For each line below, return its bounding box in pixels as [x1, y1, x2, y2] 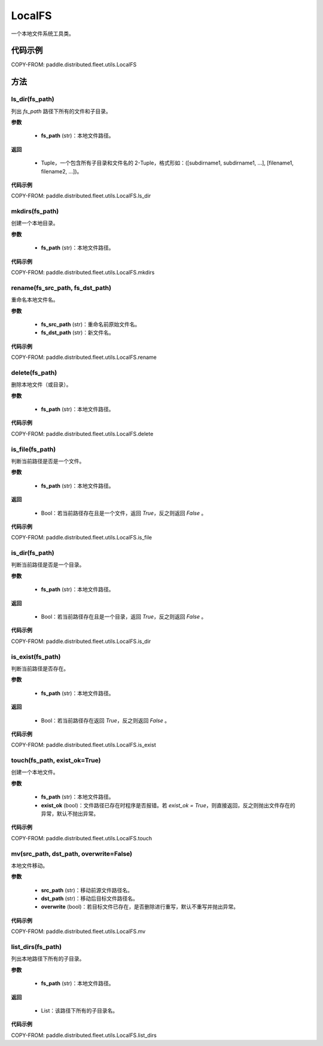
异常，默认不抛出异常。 [41, 810, 99, 817]
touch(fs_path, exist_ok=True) [11, 757, 101, 765]
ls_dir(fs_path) [11, 95, 55, 103]
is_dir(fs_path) [11, 549, 55, 557]
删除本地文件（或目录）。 [11, 381, 72, 388]
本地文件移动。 [11, 862, 48, 869]
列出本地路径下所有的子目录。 [11, 955, 85, 962]
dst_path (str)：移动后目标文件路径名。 [41, 895, 139, 902]
